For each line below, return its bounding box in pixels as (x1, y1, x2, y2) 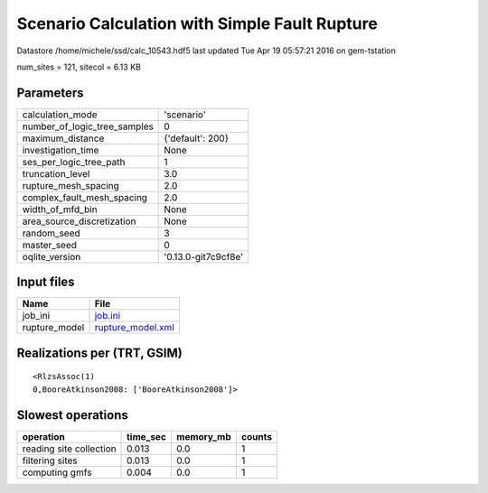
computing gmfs (22, 466, 92, 479)
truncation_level (22, 167, 90, 180)
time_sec (127, 430, 167, 442)
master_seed (22, 238, 77, 251)
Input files (16, 274, 76, 290)
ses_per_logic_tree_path (22, 155, 126, 168)
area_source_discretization (22, 215, 136, 228)
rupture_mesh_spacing (22, 179, 119, 191)
